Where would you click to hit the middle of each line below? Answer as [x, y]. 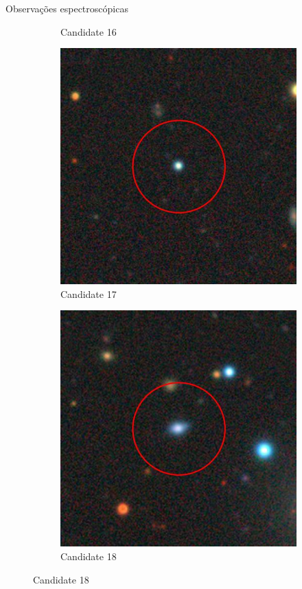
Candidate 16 [89, 31]
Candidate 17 [89, 293]
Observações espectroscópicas [67, 8]
